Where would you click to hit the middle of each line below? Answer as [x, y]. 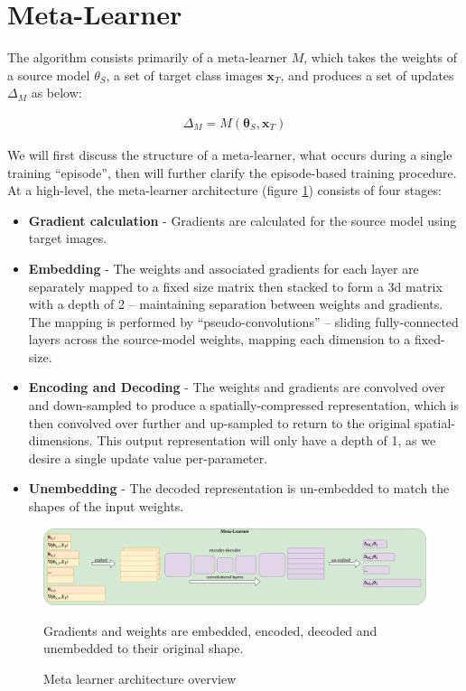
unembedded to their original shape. [144, 648]
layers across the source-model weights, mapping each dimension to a [219, 339]
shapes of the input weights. [106, 506]
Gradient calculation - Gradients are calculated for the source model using [242, 220]
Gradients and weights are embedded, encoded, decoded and [210, 630]
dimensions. [61, 440]
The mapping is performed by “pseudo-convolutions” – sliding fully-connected [243, 321]
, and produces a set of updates [367, 75]
